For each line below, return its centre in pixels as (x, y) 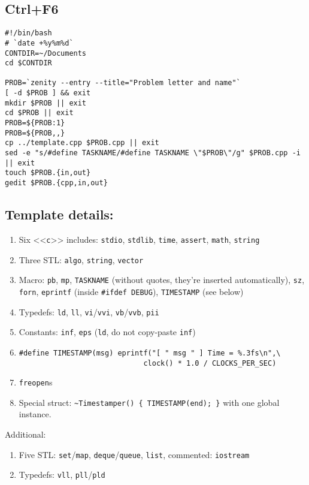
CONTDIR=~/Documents (46, 53)
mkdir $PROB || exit (46, 103)
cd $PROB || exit (39, 113)
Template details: (59, 214)
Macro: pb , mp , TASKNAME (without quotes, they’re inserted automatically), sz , (162, 280)
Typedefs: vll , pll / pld (62, 475)
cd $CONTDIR (28, 63)
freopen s (36, 382)
